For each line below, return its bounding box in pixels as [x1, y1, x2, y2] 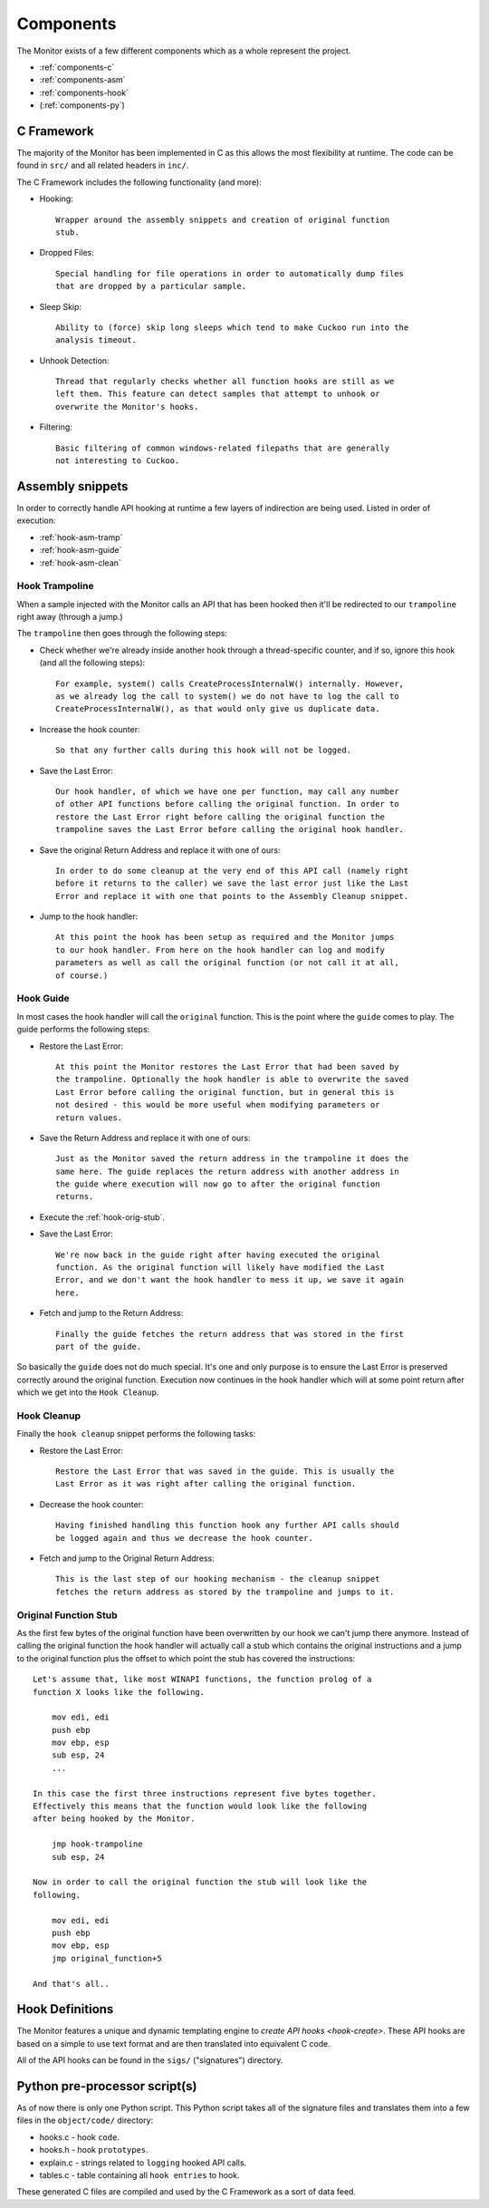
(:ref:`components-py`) [39, 100, 126, 111]
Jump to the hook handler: [39, 911, 139, 922]
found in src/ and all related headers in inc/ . [16, 160, 189, 171]
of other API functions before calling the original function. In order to [55, 799, 399, 809]
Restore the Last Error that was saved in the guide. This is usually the [55, 1467, 395, 1477]
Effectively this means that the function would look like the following [33, 1801, 368, 1812]
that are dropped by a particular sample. [55, 281, 247, 292]
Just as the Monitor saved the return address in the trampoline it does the [55, 1154, 409, 1164]
